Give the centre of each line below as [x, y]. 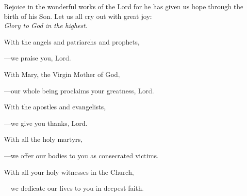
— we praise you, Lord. [38, 58]
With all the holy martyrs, [43, 139]
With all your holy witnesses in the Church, [69, 172]
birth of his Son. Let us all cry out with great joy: [78, 16]
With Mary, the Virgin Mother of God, [62, 74]
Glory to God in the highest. [46, 25]
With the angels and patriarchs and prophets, [72, 41]
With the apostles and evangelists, [55, 107]
